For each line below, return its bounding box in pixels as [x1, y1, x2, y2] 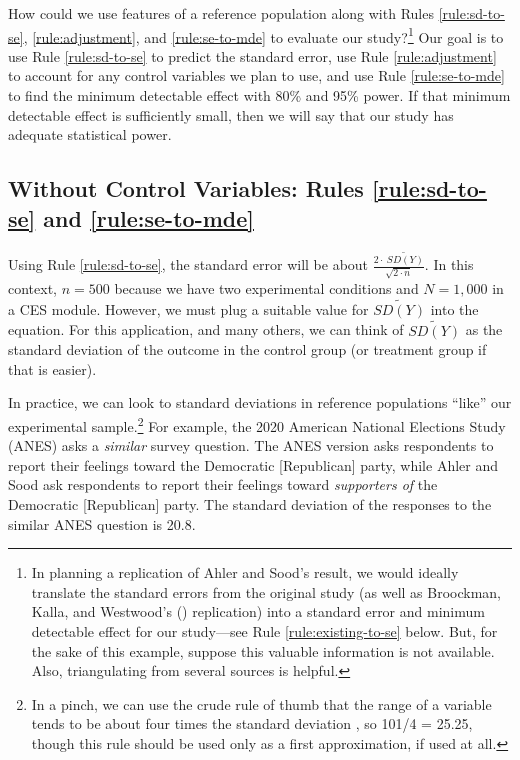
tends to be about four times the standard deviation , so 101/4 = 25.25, [31, 713, 473, 734]
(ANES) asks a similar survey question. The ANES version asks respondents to [8, 435, 494, 456]
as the [465, 319, 503, 340]
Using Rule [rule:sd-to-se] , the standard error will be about [8, 254, 369, 275]
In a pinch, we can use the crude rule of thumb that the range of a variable [31, 693, 492, 714]
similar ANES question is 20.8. [8, 513, 196, 534]
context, [8, 277, 57, 298]
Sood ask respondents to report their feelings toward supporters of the [8, 474, 438, 495]
